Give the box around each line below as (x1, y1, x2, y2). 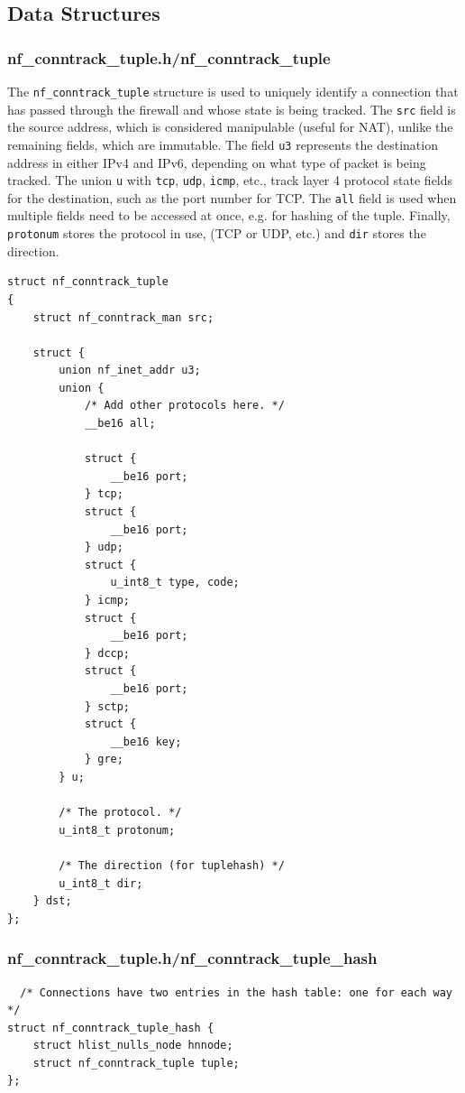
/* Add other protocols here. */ (84, 399, 285, 412)
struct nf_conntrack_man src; (32, 310, 214, 324)
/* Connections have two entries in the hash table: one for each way (20, 986, 452, 999)
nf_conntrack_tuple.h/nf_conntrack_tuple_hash (7, 947, 378, 969)
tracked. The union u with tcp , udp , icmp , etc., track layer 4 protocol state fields (7, 171, 453, 190)
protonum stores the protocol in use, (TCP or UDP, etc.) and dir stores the (7, 224, 426, 243)
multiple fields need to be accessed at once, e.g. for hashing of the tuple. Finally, (7, 206, 451, 225)
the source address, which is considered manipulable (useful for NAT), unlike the (7, 117, 453, 136)
